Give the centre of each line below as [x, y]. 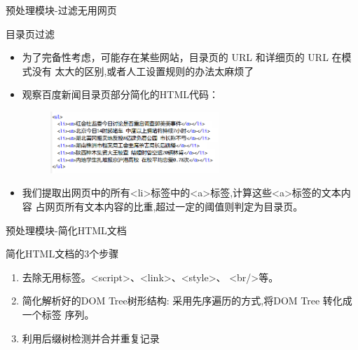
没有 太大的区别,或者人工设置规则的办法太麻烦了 [143, 70]
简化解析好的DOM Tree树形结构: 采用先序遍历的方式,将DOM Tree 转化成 [187, 301]
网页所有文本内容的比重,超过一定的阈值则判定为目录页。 [174, 207]
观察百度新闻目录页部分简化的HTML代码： [120, 94]
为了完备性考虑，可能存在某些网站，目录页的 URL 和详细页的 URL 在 [182, 57]
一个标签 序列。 [58, 314]
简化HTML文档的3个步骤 [62, 254]
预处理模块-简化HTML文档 [66, 230]
